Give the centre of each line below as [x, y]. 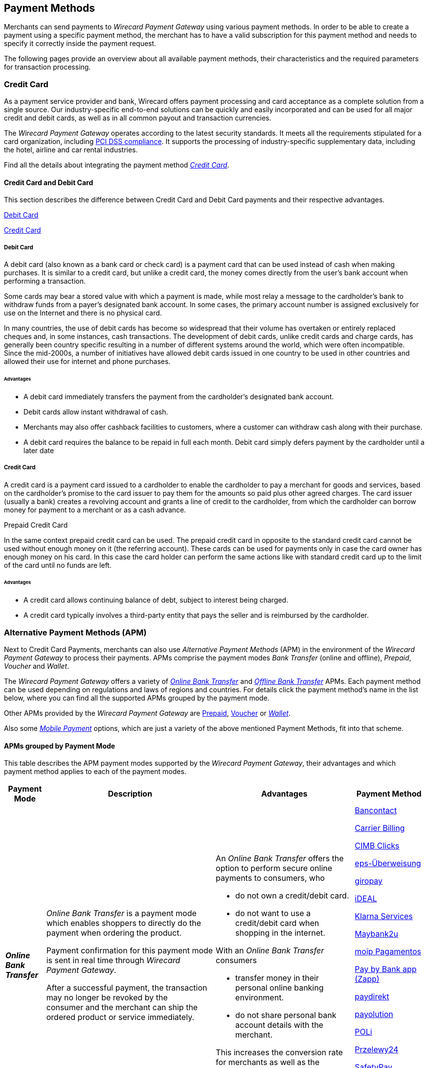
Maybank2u [377, 934]
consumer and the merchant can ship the [122, 1007]
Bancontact [376, 811]
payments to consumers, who [270, 878]
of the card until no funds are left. [58, 565]
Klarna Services [384, 916]
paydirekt [372, 997]
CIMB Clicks [377, 846]
